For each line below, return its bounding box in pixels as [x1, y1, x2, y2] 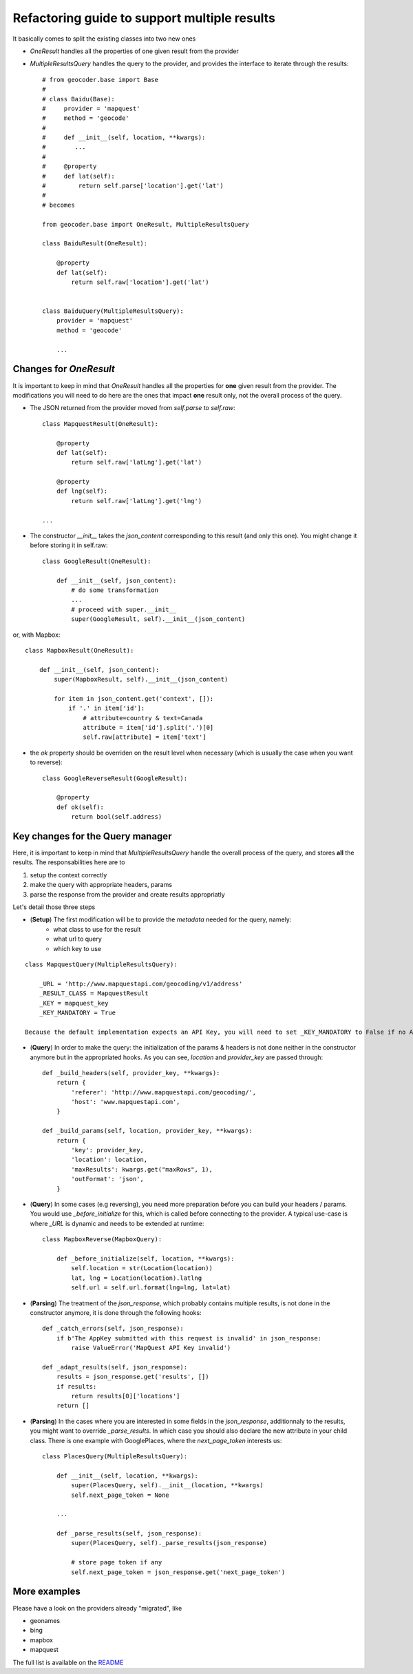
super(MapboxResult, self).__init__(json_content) [54, 675, 229, 684]
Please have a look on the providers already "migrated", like [12, 1604, 182, 1612]
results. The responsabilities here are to [12, 858, 125, 866]
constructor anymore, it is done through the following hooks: [30, 1308, 202, 1316]
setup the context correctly [30, 870, 107, 879]
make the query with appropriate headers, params [30, 881, 172, 889]
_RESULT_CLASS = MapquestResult [39, 990, 149, 997]
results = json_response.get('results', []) [56, 1373, 209, 1381]
